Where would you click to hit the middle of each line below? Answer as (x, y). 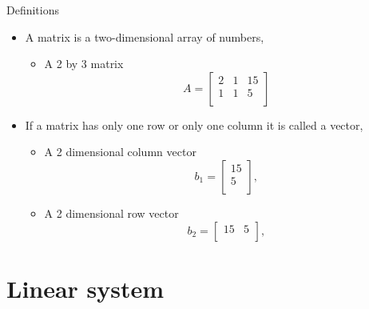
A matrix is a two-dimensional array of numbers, (145, 36)
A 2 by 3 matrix (84, 64)
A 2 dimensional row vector (111, 213)
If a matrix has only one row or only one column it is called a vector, (194, 124)
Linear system (85, 288)
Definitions (33, 10)
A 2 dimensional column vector (120, 152)
